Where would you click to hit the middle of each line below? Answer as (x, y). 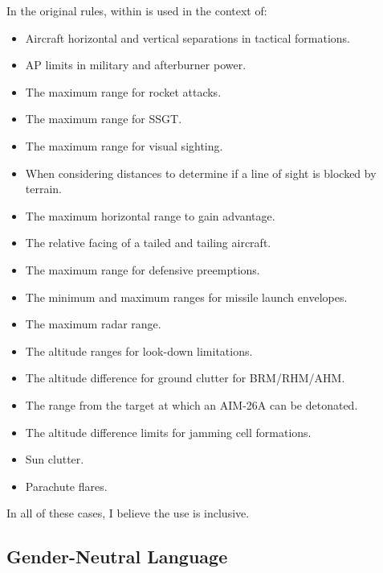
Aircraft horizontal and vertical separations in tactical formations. (187, 37)
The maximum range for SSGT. (104, 119)
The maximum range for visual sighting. (124, 145)
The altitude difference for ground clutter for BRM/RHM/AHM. (185, 378)
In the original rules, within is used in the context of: (137, 10)
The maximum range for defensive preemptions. (143, 269)
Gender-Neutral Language (117, 557)
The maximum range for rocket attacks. (123, 91)
